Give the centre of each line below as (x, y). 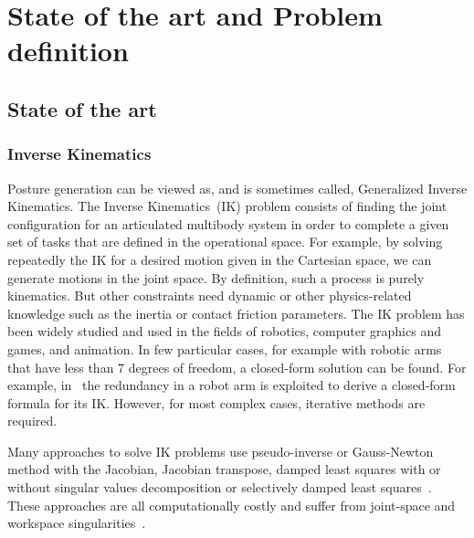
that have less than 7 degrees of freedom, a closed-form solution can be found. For (237, 367)
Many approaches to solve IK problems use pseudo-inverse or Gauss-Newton (221, 451)
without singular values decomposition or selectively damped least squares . (220, 487)
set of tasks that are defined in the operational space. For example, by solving (225, 242)
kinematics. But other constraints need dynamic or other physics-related (210, 295)
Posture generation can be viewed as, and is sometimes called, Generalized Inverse (237, 188)
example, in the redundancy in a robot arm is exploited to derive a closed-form (232, 385)
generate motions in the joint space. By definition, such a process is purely (216, 277)
